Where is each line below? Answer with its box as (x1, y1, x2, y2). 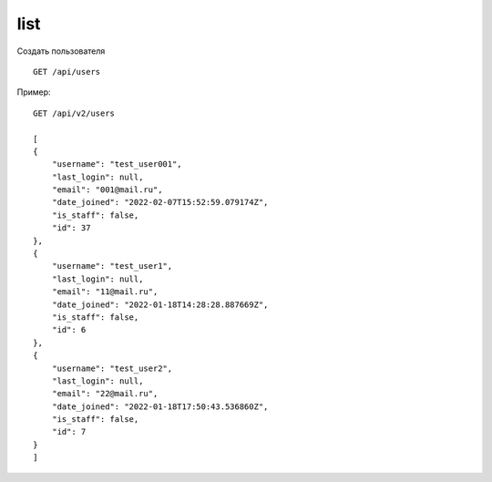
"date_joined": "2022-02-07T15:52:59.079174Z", (51, 197, 269, 208)
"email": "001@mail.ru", (51, 185, 163, 195)
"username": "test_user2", (51, 363, 173, 374)
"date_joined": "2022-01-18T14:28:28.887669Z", (51, 299, 269, 310)
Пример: (16, 87, 51, 97)
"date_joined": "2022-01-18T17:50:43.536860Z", (51, 401, 269, 412)
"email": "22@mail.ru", (51, 388, 159, 399)
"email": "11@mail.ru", (51, 287, 159, 297)
